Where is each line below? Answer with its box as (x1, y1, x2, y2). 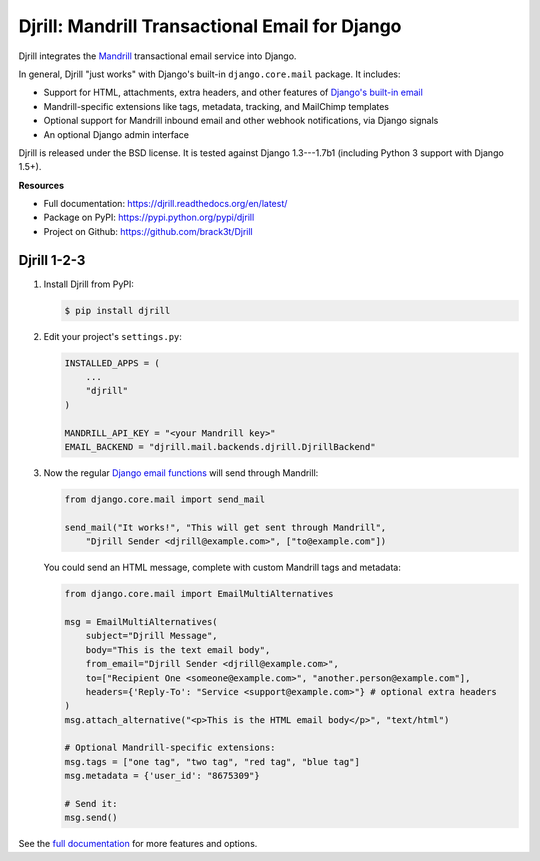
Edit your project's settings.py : (43, 330, 182, 342)
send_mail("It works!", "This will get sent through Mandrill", (64, 521, 387, 533)
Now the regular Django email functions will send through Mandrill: (43, 467, 319, 479)
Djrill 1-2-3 (18, 251, 86, 269)
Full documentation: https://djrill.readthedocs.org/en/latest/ (43, 198, 288, 210)
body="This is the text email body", (85, 644, 271, 655)
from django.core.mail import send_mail (64, 494, 265, 505)
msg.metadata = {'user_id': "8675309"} (64, 770, 260, 782)
